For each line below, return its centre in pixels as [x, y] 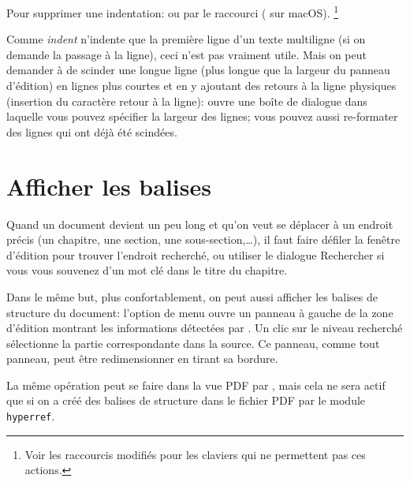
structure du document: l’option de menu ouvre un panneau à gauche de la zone [200, 312]
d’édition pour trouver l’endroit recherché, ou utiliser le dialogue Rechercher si [196, 254]
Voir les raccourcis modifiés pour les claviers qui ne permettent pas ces [195, 454]
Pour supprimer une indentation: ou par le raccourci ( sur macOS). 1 [173, 11]
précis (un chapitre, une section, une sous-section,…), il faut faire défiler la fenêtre [203, 239]
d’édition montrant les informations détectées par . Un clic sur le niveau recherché [205, 328]
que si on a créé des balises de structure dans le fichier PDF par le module [186, 400]
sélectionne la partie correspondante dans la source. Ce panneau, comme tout [193, 343]
